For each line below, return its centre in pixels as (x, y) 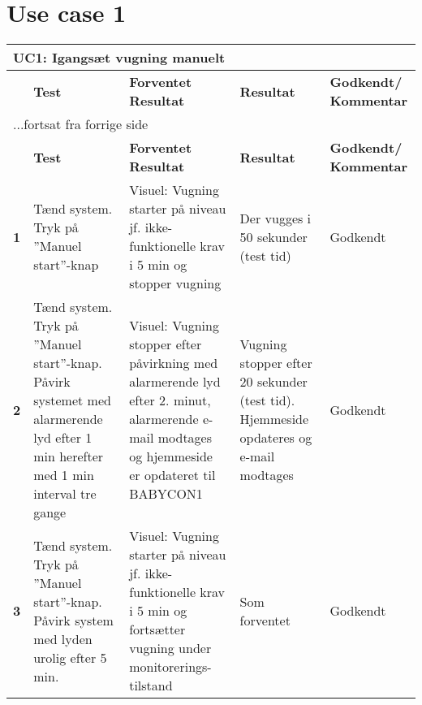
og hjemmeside (171, 456)
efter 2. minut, (170, 400)
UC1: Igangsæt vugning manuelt (119, 58)
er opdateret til (172, 475)
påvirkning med (174, 363)
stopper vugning (175, 283)
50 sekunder (273, 236)
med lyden (63, 638)
